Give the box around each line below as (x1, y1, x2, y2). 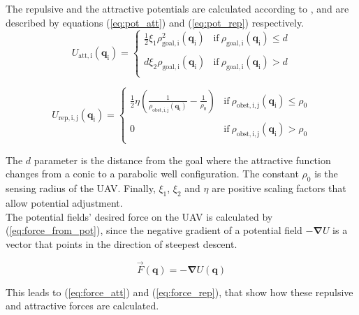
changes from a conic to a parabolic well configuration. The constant (6, 166, 299, 181)
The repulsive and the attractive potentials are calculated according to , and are (6, 1, 349, 15)
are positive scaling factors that (212, 181, 346, 196)
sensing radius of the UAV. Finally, (6, 181, 156, 196)
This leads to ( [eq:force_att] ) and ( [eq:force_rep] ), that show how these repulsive (6, 284, 353, 299)
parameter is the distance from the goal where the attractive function (34, 152, 331, 167)
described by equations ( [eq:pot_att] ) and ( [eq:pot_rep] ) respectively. (6, 15, 305, 29)
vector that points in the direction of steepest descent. (6, 236, 237, 251)
